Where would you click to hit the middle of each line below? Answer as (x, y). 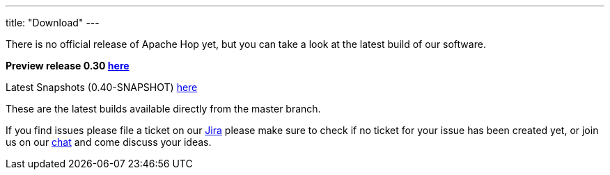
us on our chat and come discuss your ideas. (109, 142)
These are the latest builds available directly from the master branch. (163, 109)
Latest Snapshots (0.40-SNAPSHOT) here (102, 87)
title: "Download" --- (53, 23)
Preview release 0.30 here (68, 66)
